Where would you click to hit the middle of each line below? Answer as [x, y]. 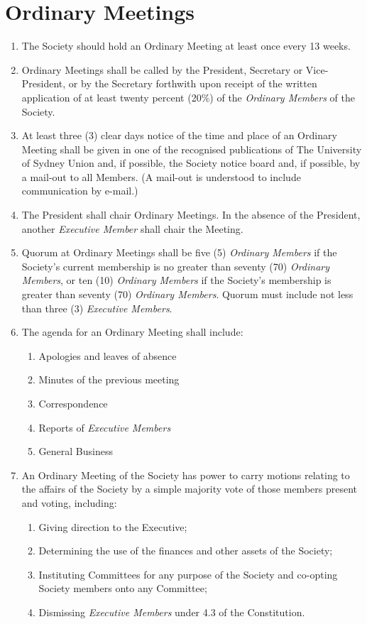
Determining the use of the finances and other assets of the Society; [186, 551]
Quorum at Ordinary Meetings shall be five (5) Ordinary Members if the [179, 252]
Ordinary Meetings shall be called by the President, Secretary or [162, 69]
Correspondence [73, 403]
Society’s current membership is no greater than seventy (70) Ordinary [176, 266]
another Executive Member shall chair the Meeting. [132, 228]
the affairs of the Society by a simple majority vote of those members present [190, 489]
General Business [76, 451]
